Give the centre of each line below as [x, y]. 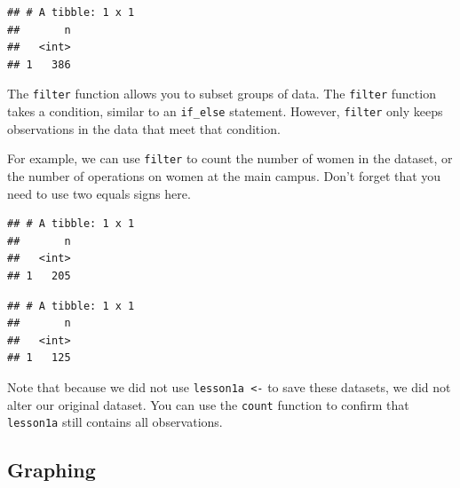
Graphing [52, 470]
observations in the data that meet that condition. [144, 128]
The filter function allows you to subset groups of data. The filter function [222, 94]
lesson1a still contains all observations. [115, 422]
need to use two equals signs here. [99, 193]
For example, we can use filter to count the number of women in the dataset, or [230, 158]
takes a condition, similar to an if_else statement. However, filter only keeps [225, 111]
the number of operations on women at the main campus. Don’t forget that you [224, 175]
